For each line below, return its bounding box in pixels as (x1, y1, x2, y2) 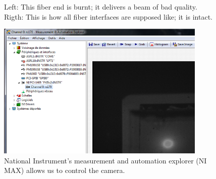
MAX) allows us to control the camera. (4, 165, 125, 175)
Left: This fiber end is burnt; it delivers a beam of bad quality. (4, 2, 197, 12)
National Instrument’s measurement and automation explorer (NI (4, 155, 207, 165)
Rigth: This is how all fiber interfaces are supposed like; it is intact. (4, 11, 212, 22)
